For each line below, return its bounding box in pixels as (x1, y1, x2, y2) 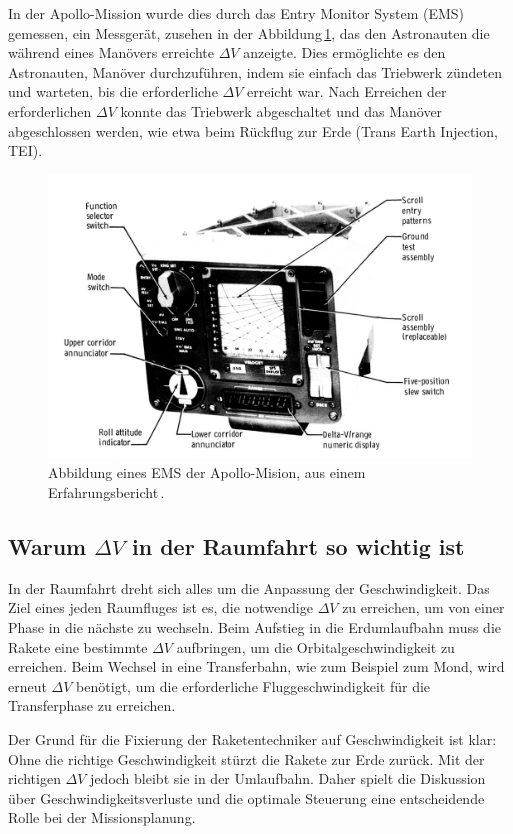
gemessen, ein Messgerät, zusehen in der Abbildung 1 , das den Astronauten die (8, 22, 490, 43)
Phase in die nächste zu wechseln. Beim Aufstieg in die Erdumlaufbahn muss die (8, 616, 502, 637)
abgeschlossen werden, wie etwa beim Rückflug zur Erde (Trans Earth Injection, (8, 120, 498, 141)
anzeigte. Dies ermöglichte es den (243, 42, 446, 63)
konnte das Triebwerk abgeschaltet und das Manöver (120, 100, 443, 121)
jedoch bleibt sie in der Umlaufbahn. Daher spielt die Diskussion (90, 768, 486, 789)
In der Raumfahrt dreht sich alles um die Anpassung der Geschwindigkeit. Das (8, 577, 490, 598)
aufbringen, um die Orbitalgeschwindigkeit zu (176, 636, 455, 657)
